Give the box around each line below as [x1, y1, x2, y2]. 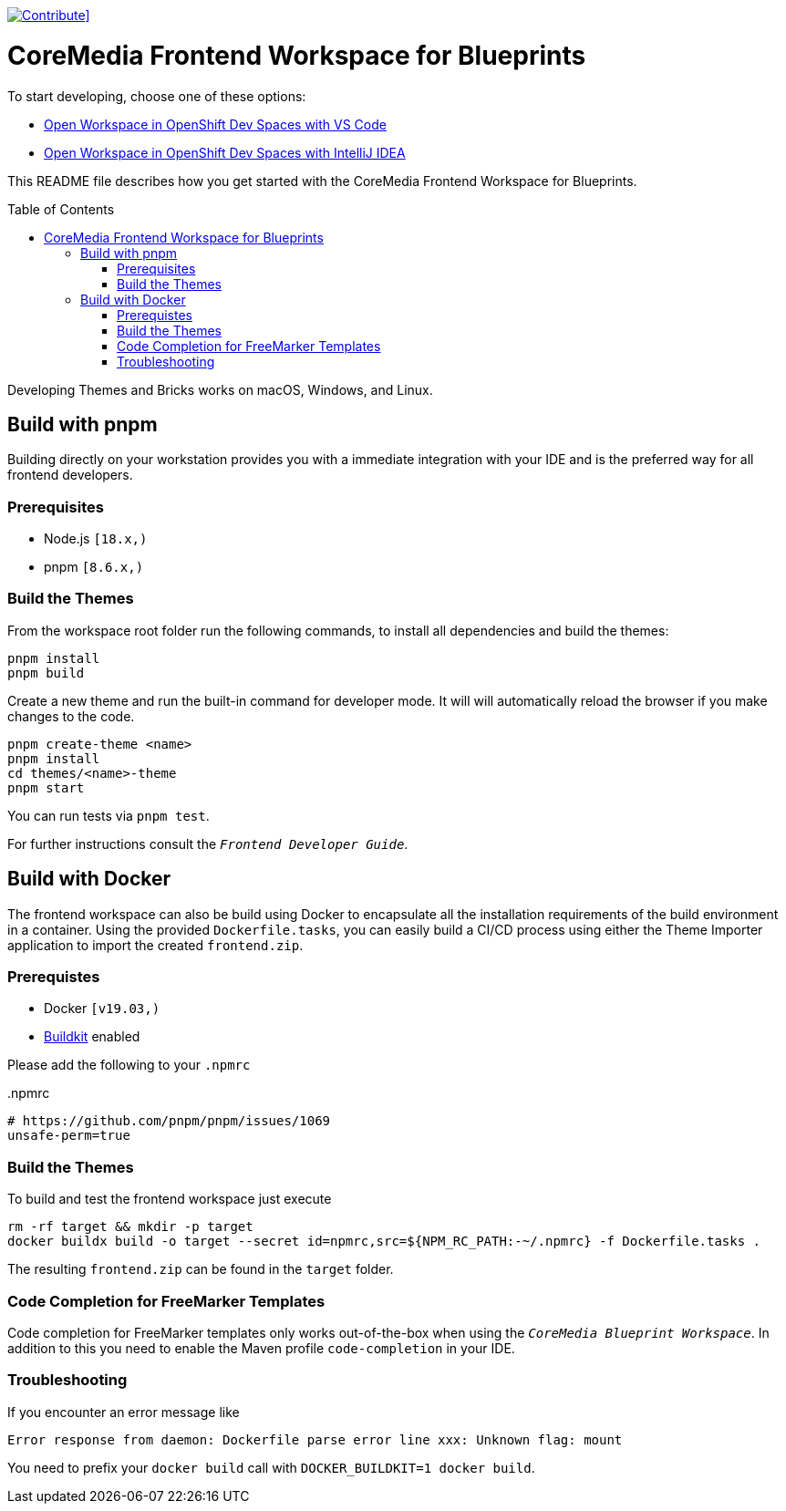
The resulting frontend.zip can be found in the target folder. [7, 1261, 394, 1278]
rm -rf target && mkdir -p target [7, 1219, 253, 1235]
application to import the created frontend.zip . [7, 937, 304, 953]
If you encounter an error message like [7, 1403, 240, 1420]
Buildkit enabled [44, 1029, 140, 1045]
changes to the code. [7, 708, 135, 724]
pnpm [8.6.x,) [44, 559, 144, 575]
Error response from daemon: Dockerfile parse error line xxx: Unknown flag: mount [7, 1432, 623, 1447]
